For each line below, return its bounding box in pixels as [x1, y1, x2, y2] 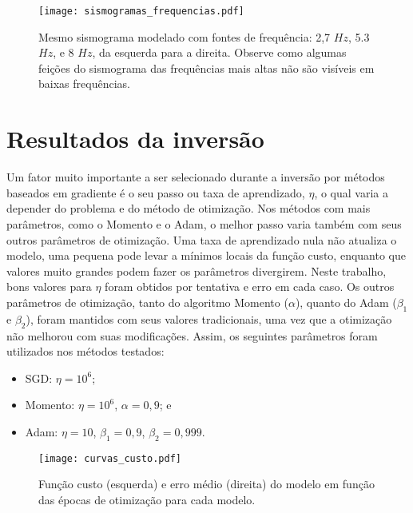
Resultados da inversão [6, 122, 264, 155]
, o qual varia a [314, 184, 388, 201]
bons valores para [6, 278, 92, 295]
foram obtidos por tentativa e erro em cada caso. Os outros [105, 278, 395, 295]
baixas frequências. [38, 75, 130, 92]
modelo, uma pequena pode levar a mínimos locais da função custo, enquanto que [6, 247, 406, 264]
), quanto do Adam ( [295, 293, 397, 310]
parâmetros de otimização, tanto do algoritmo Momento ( [6, 293, 288, 310]
